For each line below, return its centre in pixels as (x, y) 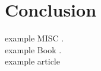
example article (32, 61)
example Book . (33, 49)
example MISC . (34, 38)
